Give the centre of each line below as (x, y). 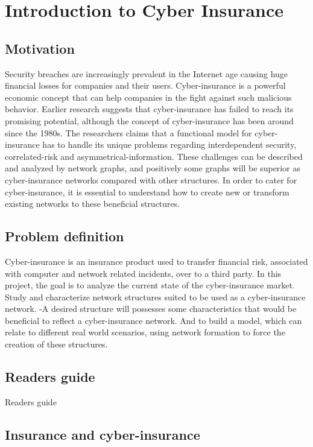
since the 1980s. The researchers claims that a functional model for (128, 132)
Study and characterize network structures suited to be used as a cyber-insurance (155, 296)
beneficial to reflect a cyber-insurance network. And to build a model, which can (153, 320)
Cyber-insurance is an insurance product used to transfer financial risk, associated (156, 261)
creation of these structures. (56, 344)
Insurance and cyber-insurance (103, 434)
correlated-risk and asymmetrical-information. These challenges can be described (154, 156)
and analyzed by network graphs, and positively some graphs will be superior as (153, 168)
